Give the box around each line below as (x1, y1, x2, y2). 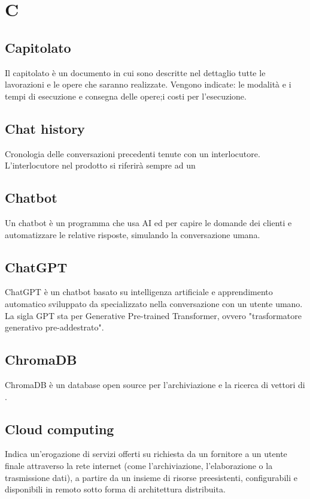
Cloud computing (5, 419, 114, 438)
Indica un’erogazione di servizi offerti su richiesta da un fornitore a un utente (5, 447, 287, 460)
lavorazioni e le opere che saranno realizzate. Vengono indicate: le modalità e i (5, 78, 291, 91)
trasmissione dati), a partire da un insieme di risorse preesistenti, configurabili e (5, 471, 297, 483)
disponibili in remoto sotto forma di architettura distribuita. (5, 483, 226, 495)
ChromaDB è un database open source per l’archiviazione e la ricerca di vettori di (5, 378, 305, 390)
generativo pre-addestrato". (5, 321, 104, 333)
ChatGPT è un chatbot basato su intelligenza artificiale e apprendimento (5, 285, 273, 298)
